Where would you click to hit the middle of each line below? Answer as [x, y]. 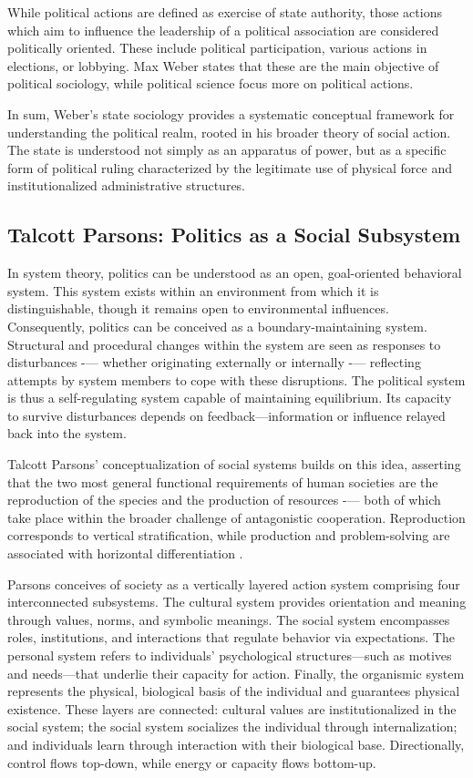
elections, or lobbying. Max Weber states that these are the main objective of [223, 65]
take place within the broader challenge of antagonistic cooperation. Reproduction [236, 517]
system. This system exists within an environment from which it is [193, 290]
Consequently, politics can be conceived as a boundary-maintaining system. [217, 326]
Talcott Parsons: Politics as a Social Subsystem [234, 235]
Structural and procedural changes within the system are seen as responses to [224, 344]
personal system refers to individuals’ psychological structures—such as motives [230, 655]
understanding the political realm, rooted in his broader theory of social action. [229, 132]
